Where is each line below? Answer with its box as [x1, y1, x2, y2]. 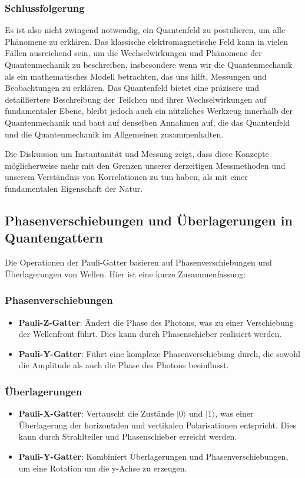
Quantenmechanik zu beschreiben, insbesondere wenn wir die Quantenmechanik [5, 58, 293, 70]
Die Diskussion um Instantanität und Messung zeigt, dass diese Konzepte [5, 148, 269, 160]
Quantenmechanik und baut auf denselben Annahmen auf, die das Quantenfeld [5, 116, 290, 128]
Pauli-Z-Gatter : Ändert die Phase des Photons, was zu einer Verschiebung [18, 316, 294, 328]
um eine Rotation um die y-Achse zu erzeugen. [18, 461, 187, 474]
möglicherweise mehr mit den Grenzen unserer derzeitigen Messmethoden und [5, 159, 286, 171]
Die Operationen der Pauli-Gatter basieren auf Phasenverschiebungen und [5, 256, 272, 269]
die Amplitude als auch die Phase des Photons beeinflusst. [18, 359, 229, 371]
